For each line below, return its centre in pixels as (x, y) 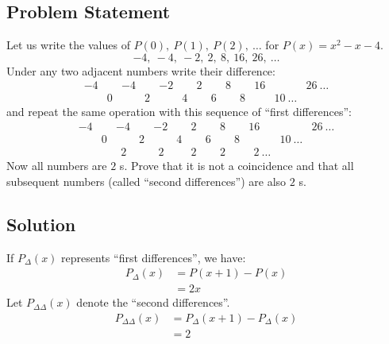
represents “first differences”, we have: (154, 257)
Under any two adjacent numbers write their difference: (141, 70)
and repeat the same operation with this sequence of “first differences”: (179, 112)
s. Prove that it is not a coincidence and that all (237, 166)
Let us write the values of (68, 45)
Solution (41, 224)
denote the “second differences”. (153, 302)
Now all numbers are (57, 166)
